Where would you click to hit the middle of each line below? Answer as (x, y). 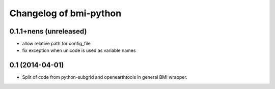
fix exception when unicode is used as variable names (79, 50)
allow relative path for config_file (57, 44)
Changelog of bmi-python (65, 13)
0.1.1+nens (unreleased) (48, 31)
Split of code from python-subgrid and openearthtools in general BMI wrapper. (105, 77)
